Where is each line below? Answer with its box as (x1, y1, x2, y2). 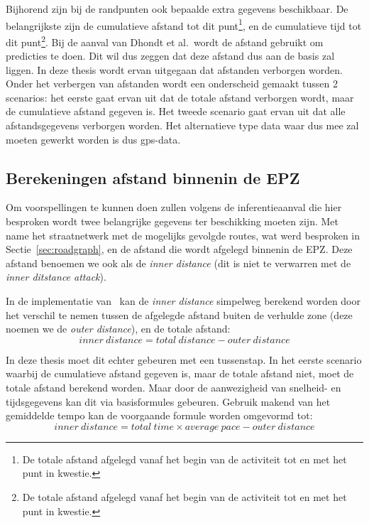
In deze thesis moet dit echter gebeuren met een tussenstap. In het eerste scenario (6, 352, 362, 367)
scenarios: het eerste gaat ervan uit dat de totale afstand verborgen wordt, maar (6, 90, 354, 104)
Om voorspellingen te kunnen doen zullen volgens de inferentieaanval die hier (6, 200, 342, 215)
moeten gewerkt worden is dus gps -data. (6, 131, 181, 146)
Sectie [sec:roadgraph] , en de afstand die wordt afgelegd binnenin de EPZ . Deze (6, 242, 353, 257)
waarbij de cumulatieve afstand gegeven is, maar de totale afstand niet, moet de (6, 366, 354, 381)
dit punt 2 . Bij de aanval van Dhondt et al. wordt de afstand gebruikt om (6, 32, 324, 49)
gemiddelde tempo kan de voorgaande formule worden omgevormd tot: (6, 408, 313, 423)
